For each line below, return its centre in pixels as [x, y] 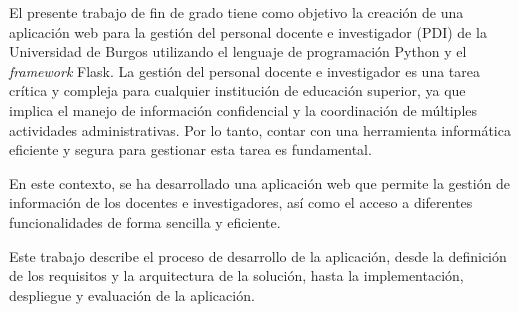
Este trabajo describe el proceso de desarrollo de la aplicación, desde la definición [258, 255]
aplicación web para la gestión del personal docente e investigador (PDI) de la [248, 31]
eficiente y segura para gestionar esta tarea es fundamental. [190, 149]
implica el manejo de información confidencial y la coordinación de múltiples [243, 109]
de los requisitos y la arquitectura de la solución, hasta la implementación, [236, 275]
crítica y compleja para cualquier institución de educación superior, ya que [237, 90]
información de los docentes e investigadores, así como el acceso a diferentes [241, 202]
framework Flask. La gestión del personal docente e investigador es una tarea [244, 70]
